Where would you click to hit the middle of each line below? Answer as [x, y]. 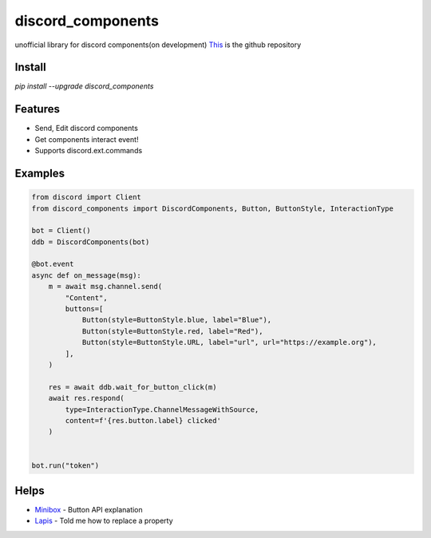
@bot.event [53, 264]
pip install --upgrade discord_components [84, 86]
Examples [40, 173]
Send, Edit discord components [87, 129]
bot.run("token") [65, 465]
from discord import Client [86, 197]
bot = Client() [61, 231]
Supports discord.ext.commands [89, 151]
